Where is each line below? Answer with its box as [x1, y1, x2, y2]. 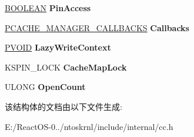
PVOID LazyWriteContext [5, 41, 111, 54]
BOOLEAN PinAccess [5, 2, 91, 14]
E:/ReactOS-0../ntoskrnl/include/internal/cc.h [5, 120, 173, 132]
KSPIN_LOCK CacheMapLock [5, 61, 127, 73]
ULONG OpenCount [5, 81, 86, 93]
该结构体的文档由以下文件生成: [5, 100, 122, 112]
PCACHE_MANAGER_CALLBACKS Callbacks [5, 21, 189, 34]
